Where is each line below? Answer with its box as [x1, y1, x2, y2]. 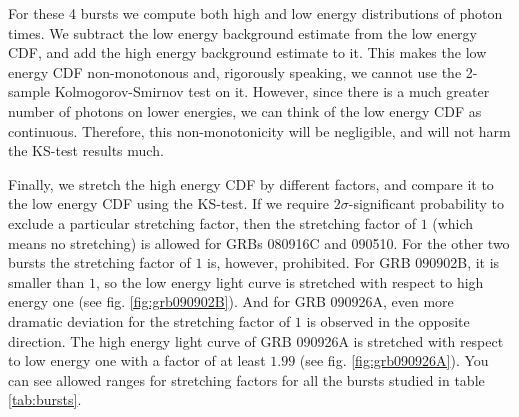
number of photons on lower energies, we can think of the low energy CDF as [8, 100, 482, 121]
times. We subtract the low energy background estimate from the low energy [8, 22, 477, 43]
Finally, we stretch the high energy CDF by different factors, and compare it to [8, 173, 494, 194]
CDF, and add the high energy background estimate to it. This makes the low [8, 42, 487, 63]
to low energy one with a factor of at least [8, 350, 266, 371]
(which [432, 212, 474, 233]
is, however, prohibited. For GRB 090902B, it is [207, 252, 500, 273]
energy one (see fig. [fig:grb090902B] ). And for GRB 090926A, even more [8, 291, 454, 312]
